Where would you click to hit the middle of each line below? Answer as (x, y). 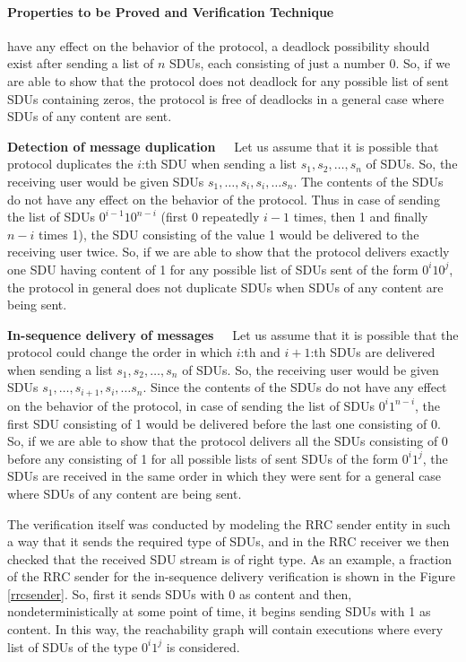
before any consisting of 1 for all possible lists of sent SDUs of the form (203, 458)
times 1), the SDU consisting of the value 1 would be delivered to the (229, 234)
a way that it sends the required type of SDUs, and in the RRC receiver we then (229, 541)
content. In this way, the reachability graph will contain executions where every (225, 629)
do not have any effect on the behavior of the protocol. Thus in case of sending (224, 199)
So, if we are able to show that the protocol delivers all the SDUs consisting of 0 (228, 441)
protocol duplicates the (70, 164)
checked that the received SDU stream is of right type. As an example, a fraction (229, 558)
